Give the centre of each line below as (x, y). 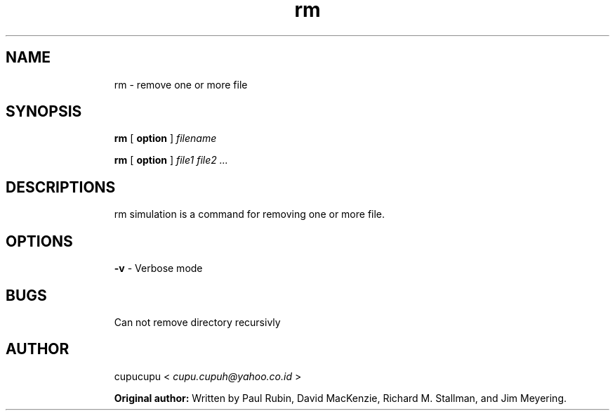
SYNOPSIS (44, 112)
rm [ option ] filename (165, 138)
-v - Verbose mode (158, 268)
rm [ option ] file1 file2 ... (171, 160)
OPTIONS (39, 241)
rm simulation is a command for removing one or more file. (250, 214)
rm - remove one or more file (181, 84)
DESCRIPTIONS (61, 187)
